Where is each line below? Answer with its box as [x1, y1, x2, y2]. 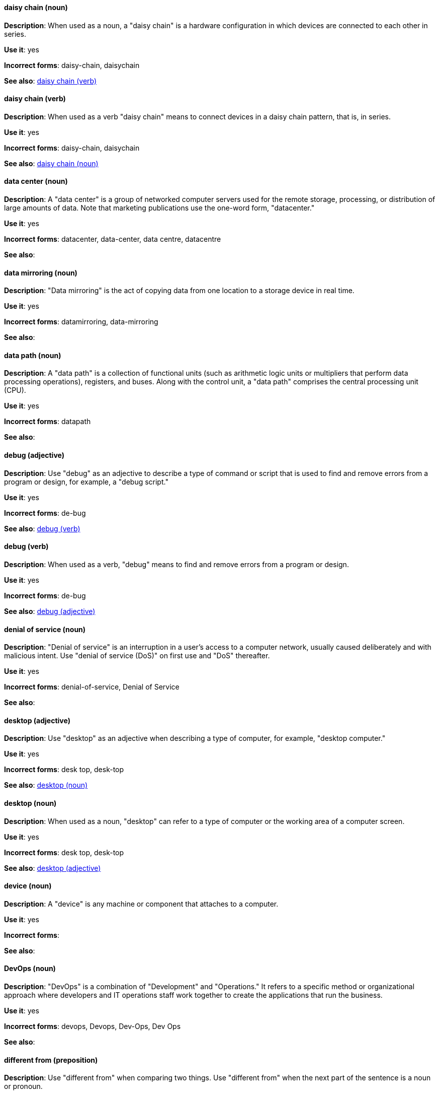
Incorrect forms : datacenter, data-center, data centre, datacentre [4, 235, 221, 244]
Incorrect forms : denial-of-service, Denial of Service [4, 682, 180, 692]
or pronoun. [4, 1082, 43, 1091]
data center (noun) [4, 177, 68, 186]
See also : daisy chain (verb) [4, 76, 97, 85]
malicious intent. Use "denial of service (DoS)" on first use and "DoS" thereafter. [4, 651, 270, 660]
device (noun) [4, 881, 52, 890]
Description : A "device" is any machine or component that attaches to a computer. [4, 899, 279, 908]
